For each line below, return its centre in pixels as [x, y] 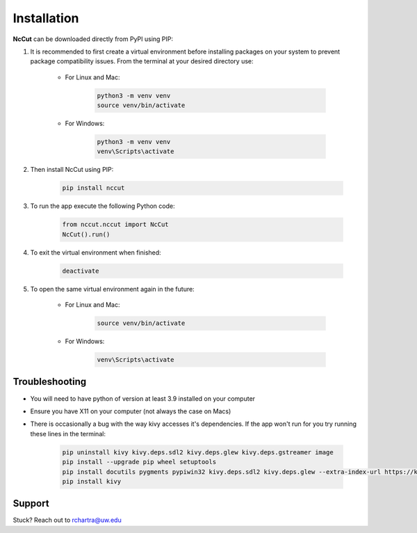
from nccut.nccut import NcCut [116, 225]
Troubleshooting [50, 382]
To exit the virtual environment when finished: [96, 252]
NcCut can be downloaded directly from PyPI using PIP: [93, 39]
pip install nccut [93, 188]
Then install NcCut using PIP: [72, 170]
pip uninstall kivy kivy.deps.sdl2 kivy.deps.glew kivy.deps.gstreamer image [198, 452]
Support [31, 503]
